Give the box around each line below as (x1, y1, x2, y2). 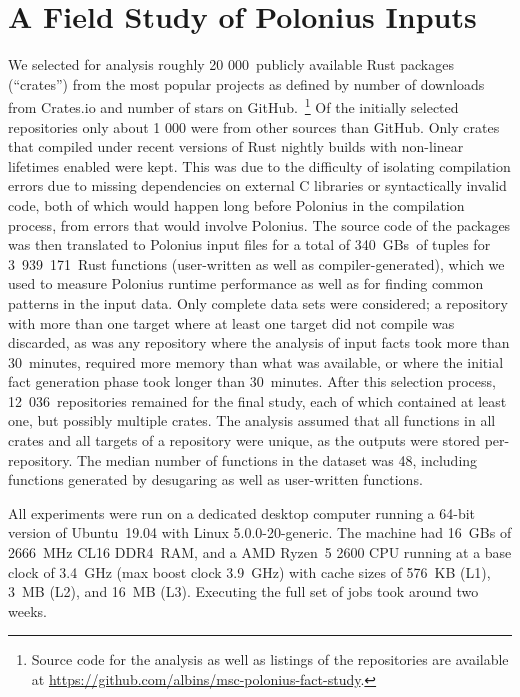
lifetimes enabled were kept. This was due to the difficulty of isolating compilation (8, 155, 511, 176)
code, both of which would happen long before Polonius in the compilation (8, 194, 465, 215)
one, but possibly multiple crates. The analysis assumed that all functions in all (8, 410, 496, 431)
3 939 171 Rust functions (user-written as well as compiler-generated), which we (8, 253, 505, 274)
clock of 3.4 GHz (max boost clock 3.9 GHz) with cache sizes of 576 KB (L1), (8, 561, 491, 582)
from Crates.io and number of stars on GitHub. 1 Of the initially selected (8, 94, 459, 117)
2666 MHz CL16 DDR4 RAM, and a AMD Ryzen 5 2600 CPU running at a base (8, 542, 512, 563)
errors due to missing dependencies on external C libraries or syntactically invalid (8, 175, 507, 196)
